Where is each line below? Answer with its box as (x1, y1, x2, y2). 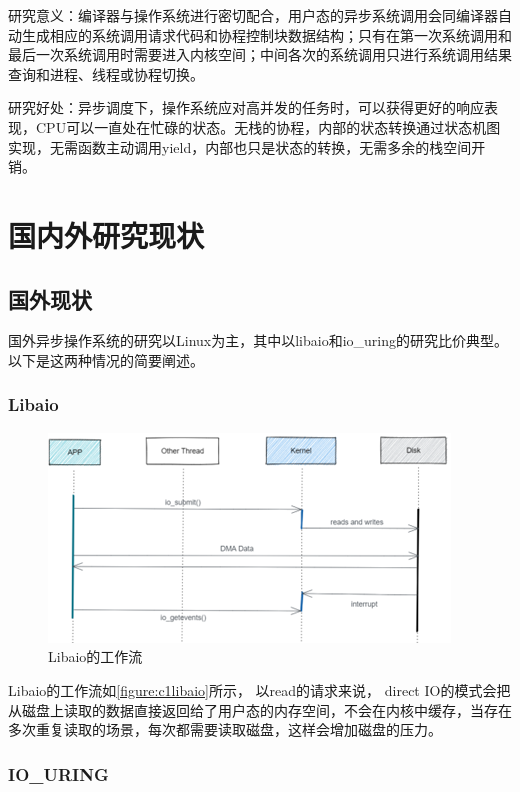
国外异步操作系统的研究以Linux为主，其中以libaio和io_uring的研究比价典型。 (8, 330, 509, 351)
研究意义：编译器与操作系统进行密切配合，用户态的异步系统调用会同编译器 (8, 5, 498, 25)
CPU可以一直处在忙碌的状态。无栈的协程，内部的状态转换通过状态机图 (35, 116, 501, 137)
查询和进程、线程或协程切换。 (8, 63, 204, 84)
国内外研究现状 (8, 214, 205, 255)
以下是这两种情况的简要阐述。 (8, 349, 204, 370)
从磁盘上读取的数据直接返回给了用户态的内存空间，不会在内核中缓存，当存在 (8, 699, 512, 720)
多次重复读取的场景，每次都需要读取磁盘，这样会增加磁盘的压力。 (8, 719, 442, 740)
